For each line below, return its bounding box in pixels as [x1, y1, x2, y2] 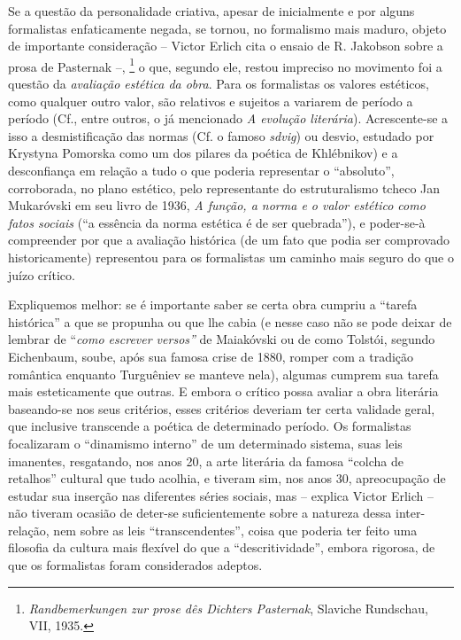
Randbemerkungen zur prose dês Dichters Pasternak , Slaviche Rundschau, [28, 598, 428, 617]
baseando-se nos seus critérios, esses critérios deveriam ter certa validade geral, [8, 399, 435, 418]
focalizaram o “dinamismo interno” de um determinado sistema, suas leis [8, 433, 403, 452]
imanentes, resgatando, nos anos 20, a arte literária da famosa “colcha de [8, 451, 403, 470]
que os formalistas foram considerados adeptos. [8, 556, 263, 574]
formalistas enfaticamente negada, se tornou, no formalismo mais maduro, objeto [8, 19, 447, 37]
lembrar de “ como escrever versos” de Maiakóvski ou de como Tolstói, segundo [8, 330, 435, 348]
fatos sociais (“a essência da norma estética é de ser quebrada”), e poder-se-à [8, 213, 426, 231]
